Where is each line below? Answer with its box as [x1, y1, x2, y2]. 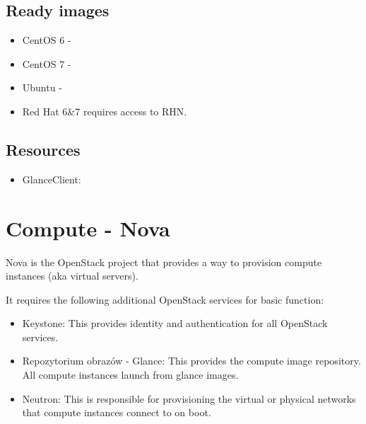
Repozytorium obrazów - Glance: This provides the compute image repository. [22, 353, 361, 368]
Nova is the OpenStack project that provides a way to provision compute [6, 254, 322, 269]
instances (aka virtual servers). [6, 268, 138, 283]
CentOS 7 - [22, 56, 71, 71]
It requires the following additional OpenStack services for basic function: [6, 292, 324, 306]
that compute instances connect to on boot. [22, 405, 211, 420]
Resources [6, 138, 81, 160]
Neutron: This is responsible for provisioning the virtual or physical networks [22, 391, 356, 406]
